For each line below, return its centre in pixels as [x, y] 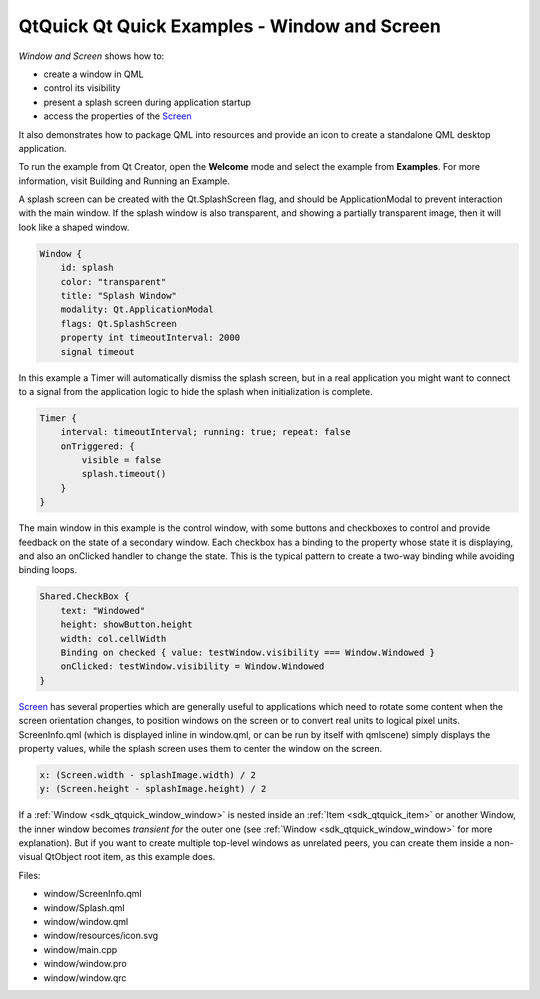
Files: [29, 875]
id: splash [87, 268]
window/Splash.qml [84, 907]
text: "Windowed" [103, 610]
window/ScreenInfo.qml [92, 894]
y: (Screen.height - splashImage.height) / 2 [153, 789]
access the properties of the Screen [117, 116]
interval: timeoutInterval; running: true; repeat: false [205, 432]
